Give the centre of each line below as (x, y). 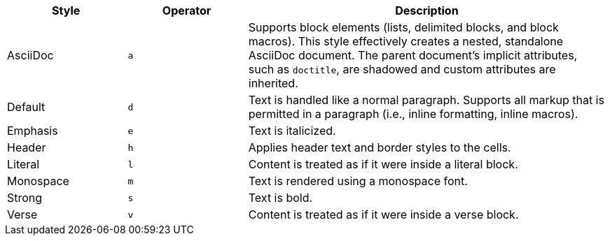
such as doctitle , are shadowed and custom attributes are (402, 69)
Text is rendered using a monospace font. (358, 181)
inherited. (273, 83)
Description (427, 10)
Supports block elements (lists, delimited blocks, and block (403, 27)
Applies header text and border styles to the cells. (380, 147)
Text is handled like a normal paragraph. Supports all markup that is (426, 100)
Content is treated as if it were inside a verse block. (383, 214)
